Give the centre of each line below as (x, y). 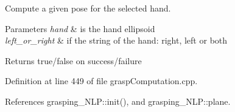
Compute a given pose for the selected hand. (88, 8)
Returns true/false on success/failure (73, 60)
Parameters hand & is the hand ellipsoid (80, 28)
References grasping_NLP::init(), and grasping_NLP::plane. (118, 101)
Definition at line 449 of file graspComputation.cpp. (101, 81)
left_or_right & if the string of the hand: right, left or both (116, 40)
